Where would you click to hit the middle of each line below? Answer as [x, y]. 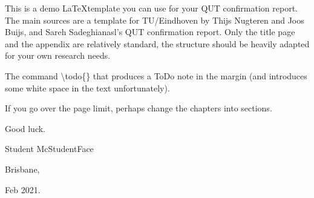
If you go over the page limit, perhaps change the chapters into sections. [139, 108]
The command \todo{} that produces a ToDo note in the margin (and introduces [156, 75]
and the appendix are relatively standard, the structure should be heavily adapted [157, 43]
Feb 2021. [23, 189]
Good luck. [25, 128]
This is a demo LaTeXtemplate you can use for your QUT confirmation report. [151, 8]
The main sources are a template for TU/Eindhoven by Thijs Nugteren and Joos [155, 20]
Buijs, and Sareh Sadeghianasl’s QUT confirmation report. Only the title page [150, 32]
